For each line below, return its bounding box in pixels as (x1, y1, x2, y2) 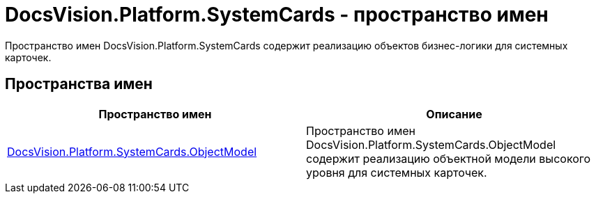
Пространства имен (5, 75, 153, 93)
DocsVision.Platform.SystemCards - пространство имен (5, 3, 549, 26)
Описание (426, 106, 482, 121)
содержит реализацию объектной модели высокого (306, 151, 591, 166)
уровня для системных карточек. (306, 165, 487, 180)
